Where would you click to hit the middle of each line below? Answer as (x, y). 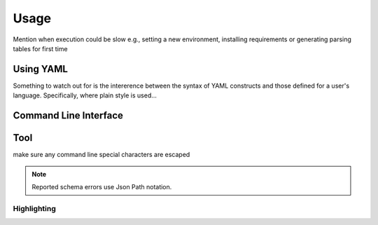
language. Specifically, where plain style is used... (85, 95)
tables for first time (40, 48)
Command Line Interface (68, 116)
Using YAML (40, 69)
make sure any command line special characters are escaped (101, 155)
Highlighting (34, 208)
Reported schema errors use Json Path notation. (102, 186)
